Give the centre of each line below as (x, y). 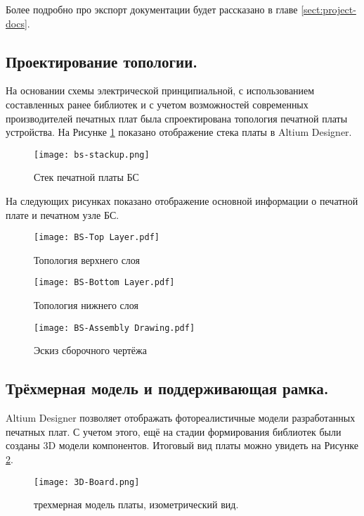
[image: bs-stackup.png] (92, 155)
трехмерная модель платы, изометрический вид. (136, 504)
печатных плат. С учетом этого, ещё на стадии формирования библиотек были (174, 431)
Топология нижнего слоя (86, 305)
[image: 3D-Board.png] (87, 482)
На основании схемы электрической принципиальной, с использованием (160, 90)
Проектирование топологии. (102, 61)
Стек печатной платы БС (86, 177)
